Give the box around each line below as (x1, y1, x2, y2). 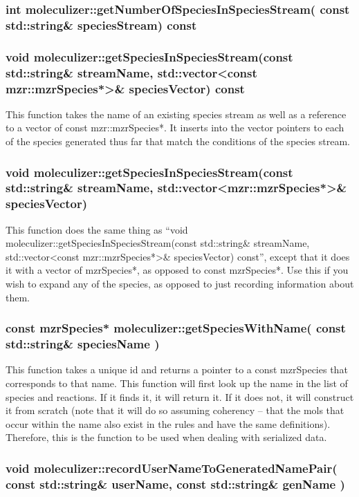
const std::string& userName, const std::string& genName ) (6, 475, 345, 492)
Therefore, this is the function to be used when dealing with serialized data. (6, 430, 327, 444)
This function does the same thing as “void (6, 222, 188, 236)
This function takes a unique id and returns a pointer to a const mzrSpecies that (6, 362, 348, 377)
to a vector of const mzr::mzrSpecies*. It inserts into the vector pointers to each (6, 120, 344, 135)
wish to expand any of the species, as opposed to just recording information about (6, 276, 354, 291)
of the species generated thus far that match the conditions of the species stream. (6, 134, 350, 149)
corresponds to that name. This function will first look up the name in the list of (6, 375, 348, 390)
